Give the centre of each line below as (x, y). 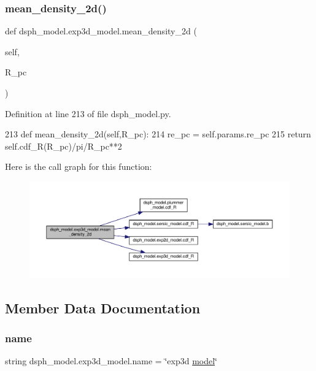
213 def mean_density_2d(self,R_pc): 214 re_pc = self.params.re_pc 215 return (158, 134)
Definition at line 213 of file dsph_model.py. (88, 113)
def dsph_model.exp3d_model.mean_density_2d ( (101, 31)
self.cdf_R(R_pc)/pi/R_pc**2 (64, 146)
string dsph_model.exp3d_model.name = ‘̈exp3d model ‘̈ (111, 361)
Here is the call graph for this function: (79, 166)
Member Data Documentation (103, 308)
